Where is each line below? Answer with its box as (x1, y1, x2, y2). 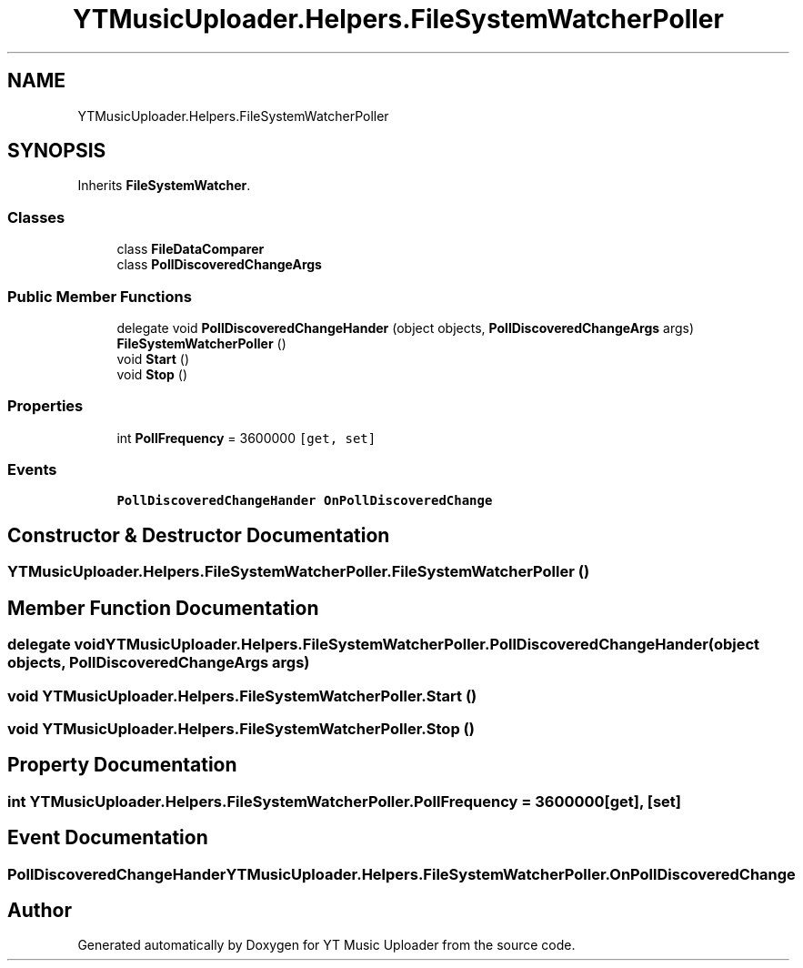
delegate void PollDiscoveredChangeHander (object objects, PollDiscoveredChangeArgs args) (116, 319, 695, 336)
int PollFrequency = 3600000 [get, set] (116, 429, 376, 446)
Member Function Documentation (7, 596, 319, 620)
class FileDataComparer (116, 241, 265, 257)
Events (7, 460, 57, 479)
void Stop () (116, 366, 188, 382)
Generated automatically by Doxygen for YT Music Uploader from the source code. (77, 937, 576, 953)
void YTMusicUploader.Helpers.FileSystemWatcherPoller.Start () (7, 686, 477, 705)
